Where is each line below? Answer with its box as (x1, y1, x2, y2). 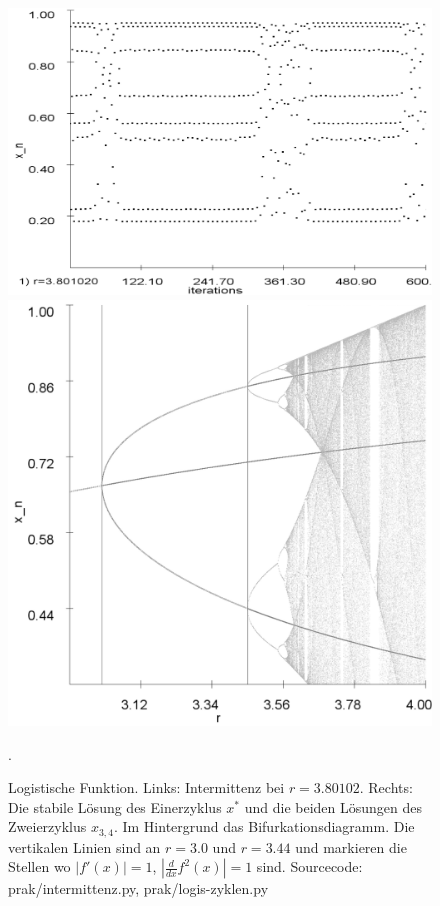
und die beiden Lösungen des (244, 796, 423, 817)
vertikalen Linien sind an (8, 836, 161, 857)
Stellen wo (8, 856, 71, 877)
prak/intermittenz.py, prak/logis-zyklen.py (8, 878, 269, 899)
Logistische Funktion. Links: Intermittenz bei (8, 777, 285, 798)
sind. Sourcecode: (256, 856, 363, 877)
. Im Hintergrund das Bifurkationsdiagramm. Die (113, 816, 415, 837)
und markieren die (295, 836, 407, 857)
